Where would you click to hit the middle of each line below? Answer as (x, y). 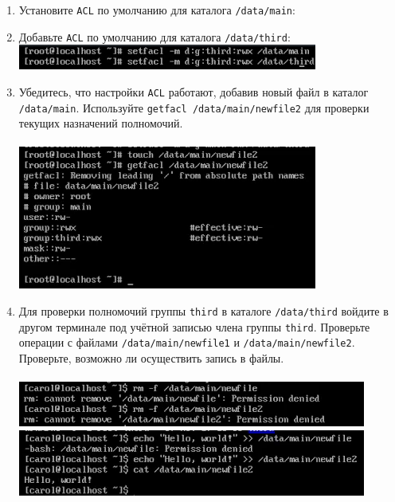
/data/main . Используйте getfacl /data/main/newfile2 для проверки (194, 107)
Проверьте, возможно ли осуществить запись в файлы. (151, 357)
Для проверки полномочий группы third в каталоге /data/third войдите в (203, 311)
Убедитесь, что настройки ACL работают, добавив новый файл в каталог (194, 91)
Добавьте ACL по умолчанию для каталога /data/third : (154, 36)
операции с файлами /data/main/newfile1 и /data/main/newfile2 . (187, 342)
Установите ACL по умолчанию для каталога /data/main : (157, 10)
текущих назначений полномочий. (101, 123)
